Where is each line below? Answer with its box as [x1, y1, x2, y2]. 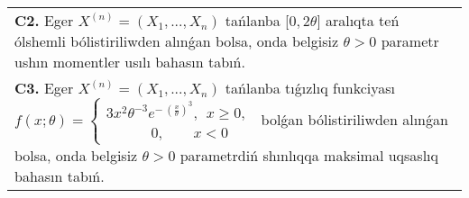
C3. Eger [14, 77, 74, 98]
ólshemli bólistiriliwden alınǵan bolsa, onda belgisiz [14, 31, 339, 51]
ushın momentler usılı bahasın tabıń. [14, 51, 245, 72]
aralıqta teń [325, 10, 400, 31]
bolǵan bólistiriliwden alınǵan [261, 108, 448, 130]
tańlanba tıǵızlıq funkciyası [225, 77, 395, 98]
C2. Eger [14, 10, 74, 31]
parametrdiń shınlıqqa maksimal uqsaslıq [179, 144, 438, 166]
